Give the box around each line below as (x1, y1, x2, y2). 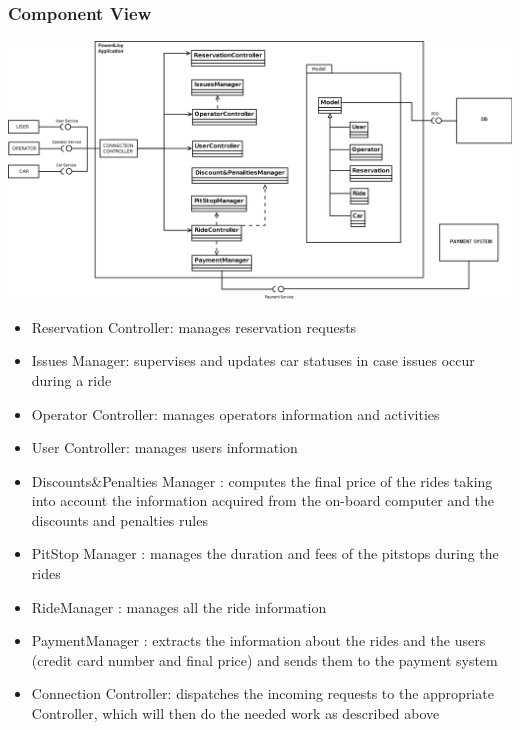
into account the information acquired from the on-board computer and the (31, 490, 495, 511)
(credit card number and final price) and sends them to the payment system (31, 649, 498, 670)
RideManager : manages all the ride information (31, 596, 327, 617)
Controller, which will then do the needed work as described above (31, 703, 440, 724)
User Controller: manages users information (31, 437, 298, 458)
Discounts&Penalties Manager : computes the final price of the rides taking (31, 470, 493, 491)
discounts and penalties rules (31, 509, 208, 530)
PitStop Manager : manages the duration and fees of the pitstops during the (31, 543, 499, 564)
